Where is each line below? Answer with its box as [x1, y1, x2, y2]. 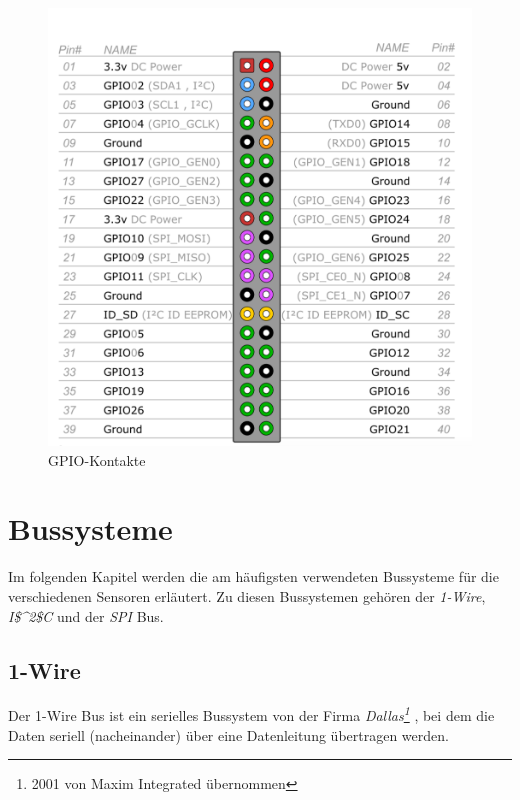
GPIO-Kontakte [48, 449, 146, 470]
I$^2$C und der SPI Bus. [8, 605, 164, 626]
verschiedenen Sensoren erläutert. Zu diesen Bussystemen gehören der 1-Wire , [8, 586, 486, 607]
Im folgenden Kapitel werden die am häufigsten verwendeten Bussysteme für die [8, 566, 499, 587]
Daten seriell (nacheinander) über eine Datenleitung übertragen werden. [8, 724, 449, 745]
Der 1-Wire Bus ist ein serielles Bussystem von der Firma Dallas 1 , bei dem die [8, 702, 495, 726]
